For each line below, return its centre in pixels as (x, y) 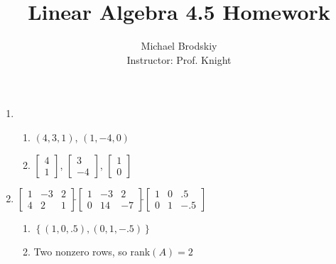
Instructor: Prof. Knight (179, 59)
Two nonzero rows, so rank (92, 251)
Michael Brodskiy (179, 46)
